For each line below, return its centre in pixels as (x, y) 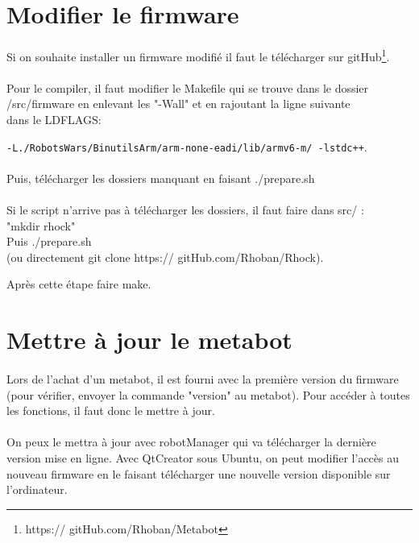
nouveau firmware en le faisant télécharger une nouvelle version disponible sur (199, 473)
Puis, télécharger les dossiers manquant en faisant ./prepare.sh (161, 178)
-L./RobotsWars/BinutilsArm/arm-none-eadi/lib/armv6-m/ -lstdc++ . (187, 146)
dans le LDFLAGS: (54, 119)
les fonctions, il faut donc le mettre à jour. (111, 410)
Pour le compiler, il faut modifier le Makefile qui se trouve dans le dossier (188, 87)
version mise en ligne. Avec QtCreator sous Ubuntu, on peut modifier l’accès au (203, 457)
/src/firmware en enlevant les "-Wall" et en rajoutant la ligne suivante (178, 104)
